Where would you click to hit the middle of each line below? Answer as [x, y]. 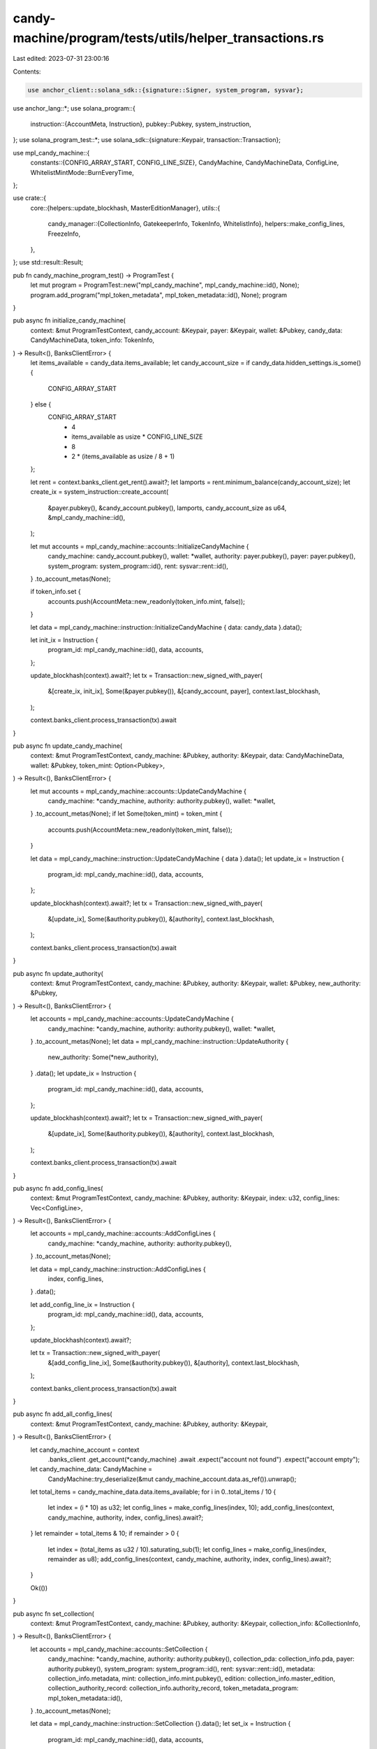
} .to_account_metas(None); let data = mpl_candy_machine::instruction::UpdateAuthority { [160, 1041]
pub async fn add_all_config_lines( [62, 1414]
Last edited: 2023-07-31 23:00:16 [61, 59]
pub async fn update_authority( [58, 973]
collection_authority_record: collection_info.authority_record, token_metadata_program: [173, 1688]
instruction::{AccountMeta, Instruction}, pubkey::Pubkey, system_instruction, [141, 124]
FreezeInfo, [64, 234]
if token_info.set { [56, 592]
